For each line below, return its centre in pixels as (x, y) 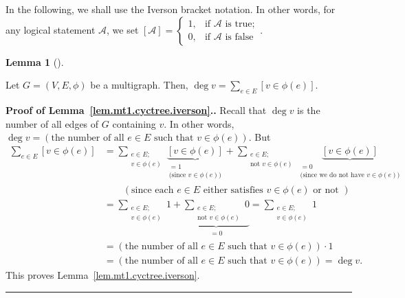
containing (134, 123)
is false (239, 37)
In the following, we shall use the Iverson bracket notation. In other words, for (171, 9)
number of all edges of (52, 123)
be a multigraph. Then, (139, 85)
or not (326, 190)
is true (239, 24)
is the (309, 110)
